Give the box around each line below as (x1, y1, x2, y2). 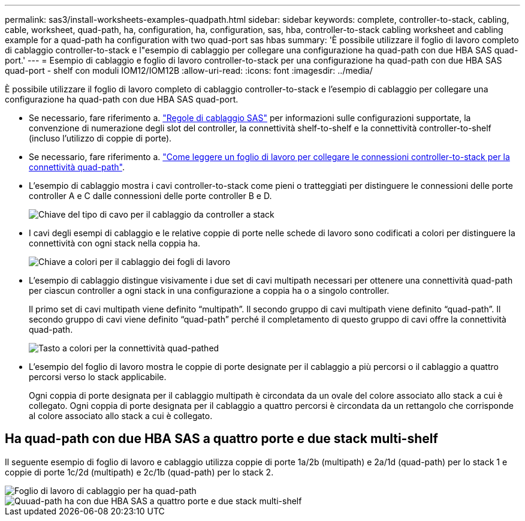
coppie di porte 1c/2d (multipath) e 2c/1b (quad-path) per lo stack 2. (5, 466, 274, 477)
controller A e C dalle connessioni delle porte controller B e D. (29, 191, 272, 201)
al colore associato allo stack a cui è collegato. (29, 411, 213, 421)
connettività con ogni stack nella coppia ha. (29, 238, 200, 248)
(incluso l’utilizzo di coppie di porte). (29, 133, 172, 143)
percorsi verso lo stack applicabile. (29, 372, 167, 382)
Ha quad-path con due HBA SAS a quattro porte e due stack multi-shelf (5, 431, 438, 447)
